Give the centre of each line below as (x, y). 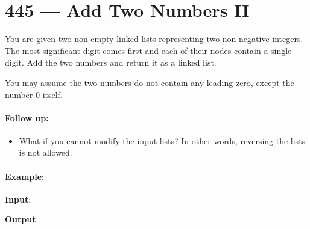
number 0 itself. (34, 94)
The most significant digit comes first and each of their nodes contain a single (148, 50)
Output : (22, 219)
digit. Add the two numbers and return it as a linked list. (111, 62)
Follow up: (27, 118)
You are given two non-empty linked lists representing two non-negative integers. (154, 39)
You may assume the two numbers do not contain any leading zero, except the (150, 82)
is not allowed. (46, 152)
